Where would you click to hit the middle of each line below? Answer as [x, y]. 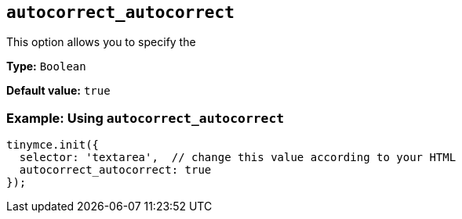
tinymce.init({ [53, 145]
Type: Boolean [46, 66]
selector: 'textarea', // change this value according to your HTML [238, 158]
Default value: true [58, 91]
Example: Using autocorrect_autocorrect [146, 118]
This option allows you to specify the [101, 42]
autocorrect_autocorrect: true [115, 170]
